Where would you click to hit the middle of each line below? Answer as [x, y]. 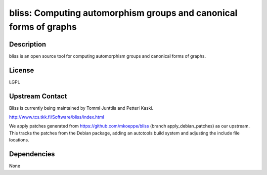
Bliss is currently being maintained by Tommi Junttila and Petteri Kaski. [81, 108]
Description [28, 44]
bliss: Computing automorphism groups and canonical [123, 13]
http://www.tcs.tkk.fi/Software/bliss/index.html [57, 117]
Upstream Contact [38, 96]
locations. [19, 140]
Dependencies [32, 154]
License [22, 70]
